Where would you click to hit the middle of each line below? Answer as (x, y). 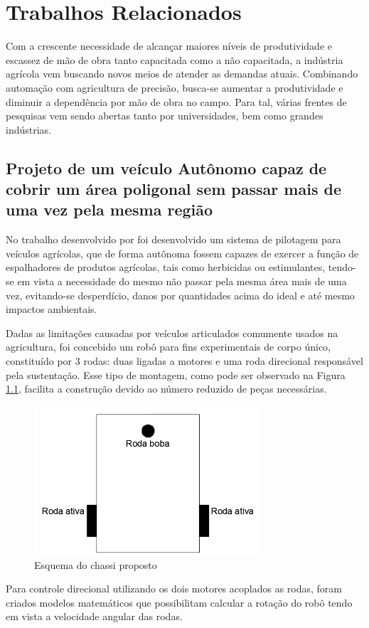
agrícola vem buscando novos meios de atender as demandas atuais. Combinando (182, 74)
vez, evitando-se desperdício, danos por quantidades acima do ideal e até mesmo (180, 295)
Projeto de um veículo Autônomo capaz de (166, 167)
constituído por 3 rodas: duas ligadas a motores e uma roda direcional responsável (184, 361)
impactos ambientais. (52, 309)
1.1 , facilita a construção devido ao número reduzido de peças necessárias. (166, 389)
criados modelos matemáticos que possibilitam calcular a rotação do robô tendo (179, 602)
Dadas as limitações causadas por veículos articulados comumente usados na (172, 332)
